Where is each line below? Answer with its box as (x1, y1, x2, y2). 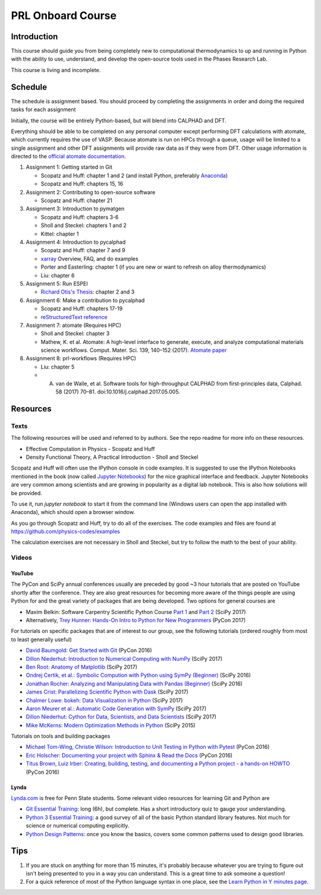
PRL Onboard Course (11, 9, 117, 22)
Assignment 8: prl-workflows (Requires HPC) (26, 355, 137, 362)
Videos (11, 553, 32, 562)
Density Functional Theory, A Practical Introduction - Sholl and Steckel (26, 453, 199, 461)
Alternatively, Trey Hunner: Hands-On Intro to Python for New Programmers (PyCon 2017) (26, 617, 246, 623)
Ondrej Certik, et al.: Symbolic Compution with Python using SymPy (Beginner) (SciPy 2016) (26, 672, 251, 679)
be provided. (11, 489, 43, 496)
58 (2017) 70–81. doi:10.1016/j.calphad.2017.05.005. (55, 388, 181, 395)
